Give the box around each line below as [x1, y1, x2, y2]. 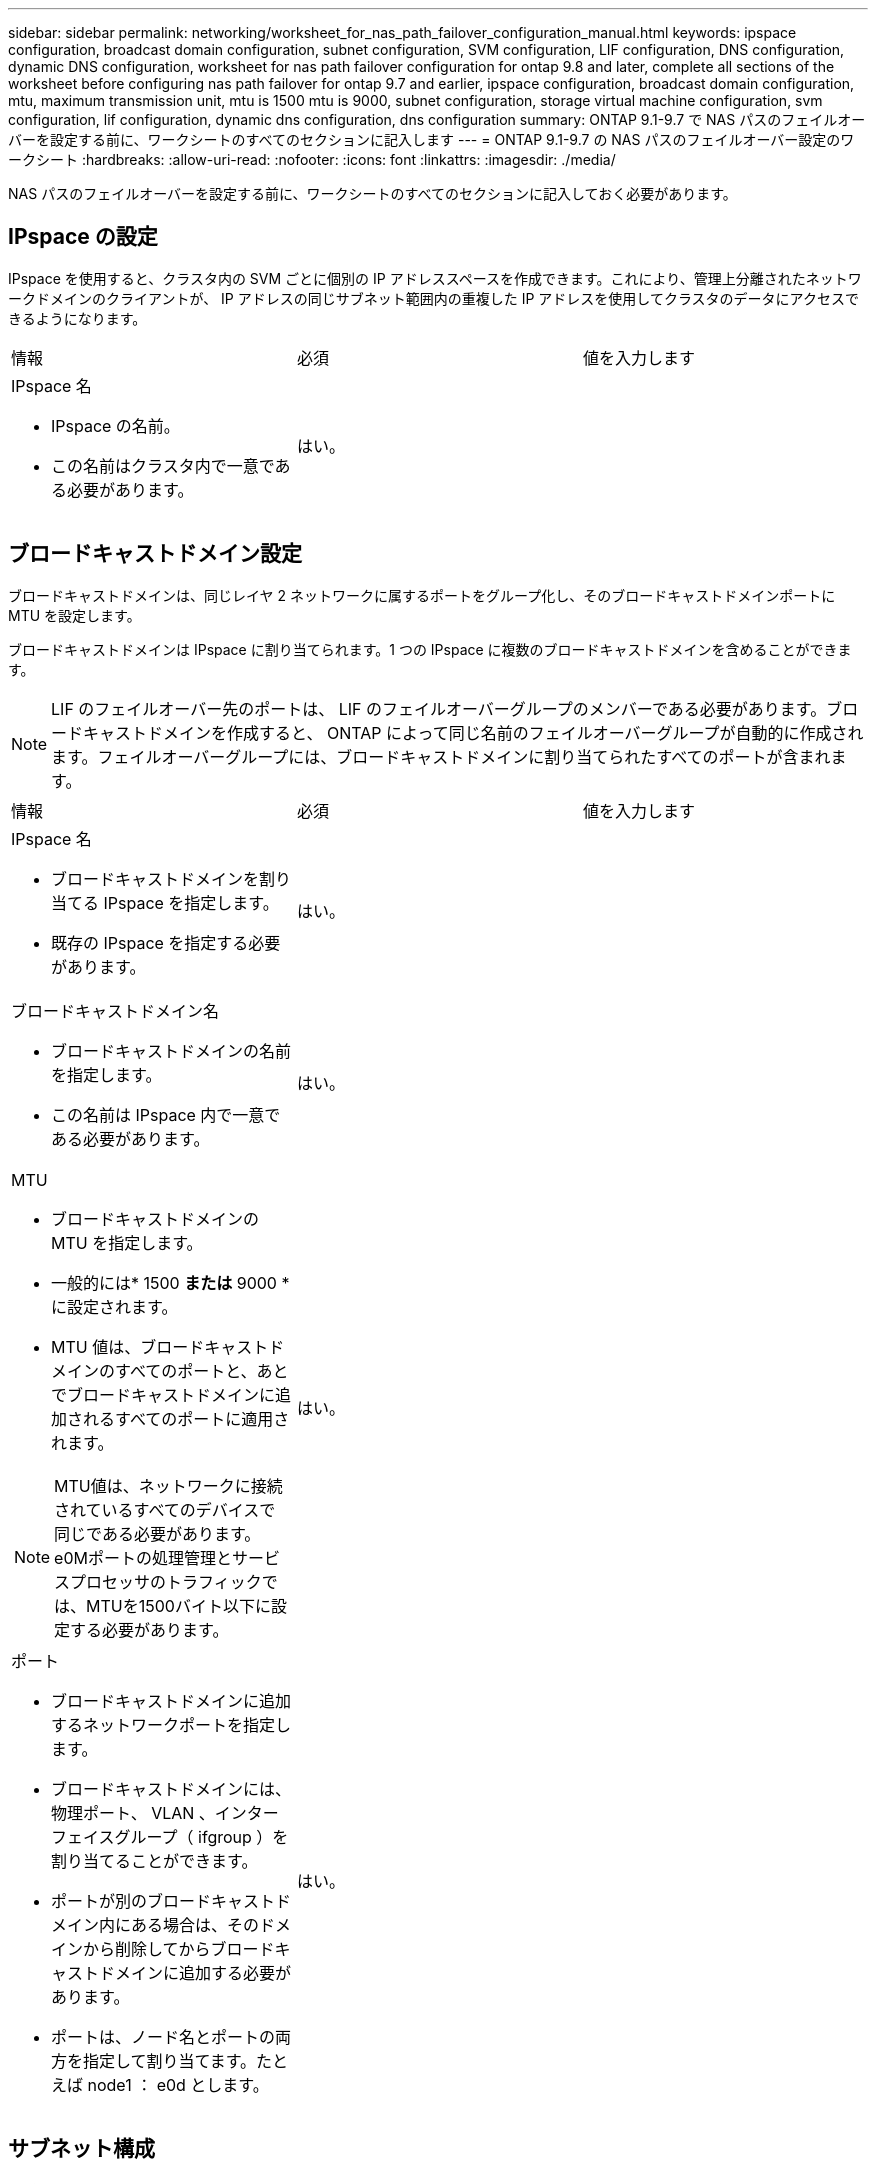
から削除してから [83, 1938, 211, 1959]
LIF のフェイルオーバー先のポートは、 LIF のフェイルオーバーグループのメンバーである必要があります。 [51, 698, 827, 719]
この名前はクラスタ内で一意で [51, 455, 275, 476]
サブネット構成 [8, 2136, 155, 2162]
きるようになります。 [8, 309, 147, 327]
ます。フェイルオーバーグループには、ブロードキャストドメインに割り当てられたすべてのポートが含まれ [51, 746, 831, 767]
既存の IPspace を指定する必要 [51, 932, 281, 953]
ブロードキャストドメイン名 [11, 1000, 220, 1021]
